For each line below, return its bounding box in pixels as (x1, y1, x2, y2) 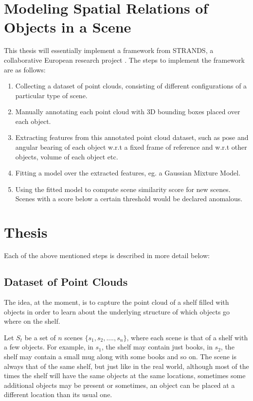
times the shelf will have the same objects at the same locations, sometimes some (4, 370, 246, 381)
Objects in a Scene (4, 17, 131, 37)
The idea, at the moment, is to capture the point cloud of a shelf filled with (4, 296, 229, 307)
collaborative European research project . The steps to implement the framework (4, 54, 245, 65)
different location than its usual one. (4, 389, 112, 400)
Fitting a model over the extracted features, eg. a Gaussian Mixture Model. (15, 168, 241, 178)
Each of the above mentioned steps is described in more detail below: (4, 250, 210, 261)
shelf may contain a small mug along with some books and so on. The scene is (4, 351, 237, 361)
